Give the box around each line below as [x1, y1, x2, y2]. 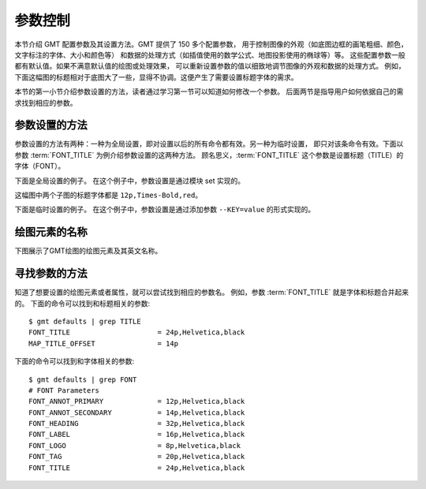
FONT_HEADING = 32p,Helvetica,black [28, 419, 245, 428]
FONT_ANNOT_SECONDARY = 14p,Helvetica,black [28, 408, 245, 417]
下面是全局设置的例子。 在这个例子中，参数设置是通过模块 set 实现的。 [14, 176, 245, 185]
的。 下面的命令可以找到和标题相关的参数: [14, 298, 150, 308]
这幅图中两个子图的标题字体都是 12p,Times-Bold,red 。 [14, 190, 203, 200]
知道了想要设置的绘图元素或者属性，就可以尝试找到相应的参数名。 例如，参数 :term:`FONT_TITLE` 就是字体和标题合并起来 [14, 288, 409, 297]
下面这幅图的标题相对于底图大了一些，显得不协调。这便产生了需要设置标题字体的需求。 [14, 72, 298, 82]
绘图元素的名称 [14, 226, 88, 239]
